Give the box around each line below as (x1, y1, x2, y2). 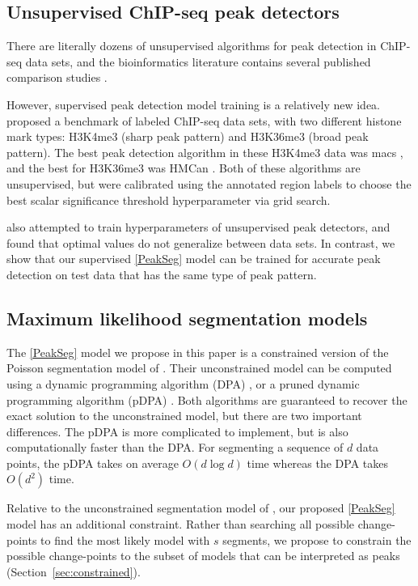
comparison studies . (6, 69, 108, 86)
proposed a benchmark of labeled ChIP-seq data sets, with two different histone (6, 112, 402, 129)
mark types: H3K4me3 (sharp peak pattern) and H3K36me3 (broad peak (6, 128, 369, 145)
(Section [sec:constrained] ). (6, 563, 141, 580)
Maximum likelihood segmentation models (6, 305, 368, 330)
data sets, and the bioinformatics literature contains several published (25, 53, 371, 70)
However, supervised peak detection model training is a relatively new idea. (6, 96, 380, 113)
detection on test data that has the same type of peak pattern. (6, 265, 317, 282)
